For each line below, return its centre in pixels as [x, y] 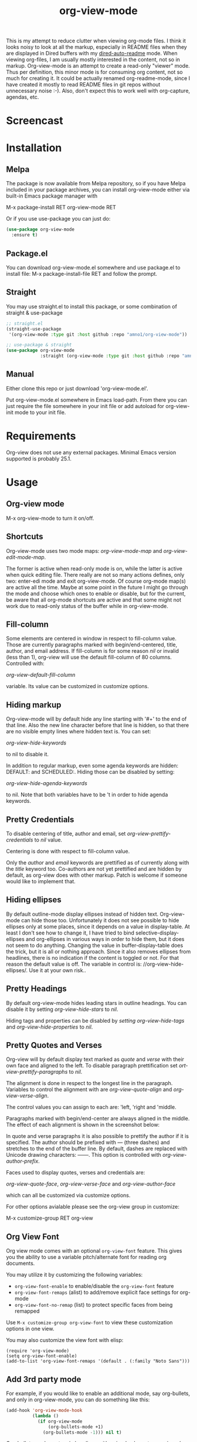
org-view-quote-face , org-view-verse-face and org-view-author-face [91, 1184]
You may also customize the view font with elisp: [65, 1340]
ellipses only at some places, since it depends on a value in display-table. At [98, 926]
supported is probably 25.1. [39, 458]
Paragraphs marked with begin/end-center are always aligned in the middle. [98, 1119]
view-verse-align [27, 1096]
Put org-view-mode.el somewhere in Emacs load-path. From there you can [96, 400]
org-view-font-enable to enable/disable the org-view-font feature [94, 1286]
